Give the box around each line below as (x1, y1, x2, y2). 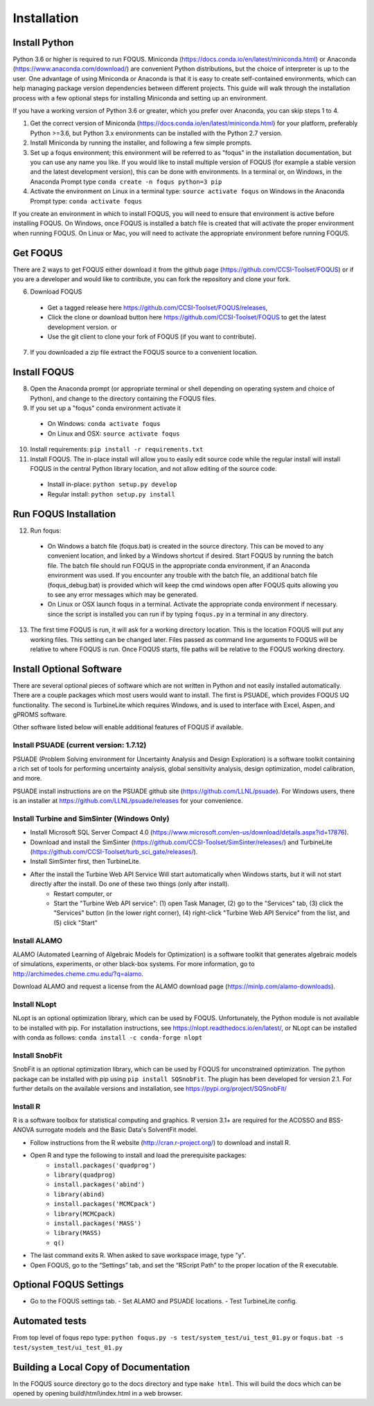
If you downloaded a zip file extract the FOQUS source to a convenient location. (30, 348, 258, 357)
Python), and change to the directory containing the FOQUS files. (30, 394, 216, 402)
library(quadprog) (53, 1171, 116, 1179)
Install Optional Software (12, 663, 123, 675)
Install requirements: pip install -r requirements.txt (30, 445, 204, 454)
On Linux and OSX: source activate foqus (47, 429, 180, 438)
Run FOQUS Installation (12, 508, 116, 519)
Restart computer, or (53, 889, 113, 898)
